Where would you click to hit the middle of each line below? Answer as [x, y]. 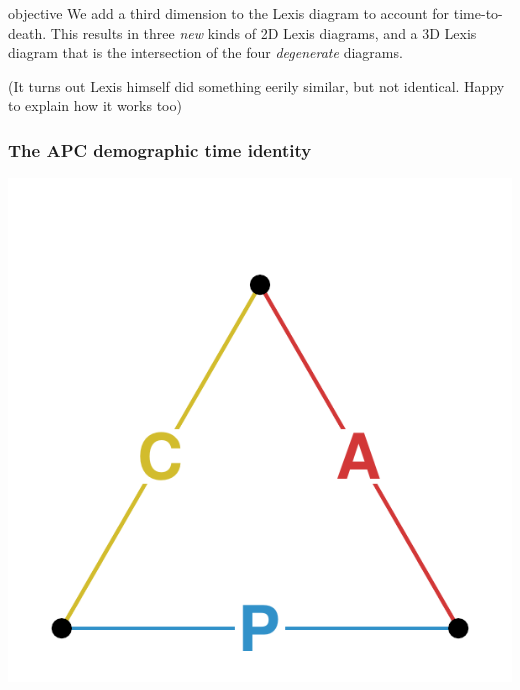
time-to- [478, 13]
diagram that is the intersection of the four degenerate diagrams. [205, 52]
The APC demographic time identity [160, 149]
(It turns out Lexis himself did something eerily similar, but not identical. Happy [256, 85]
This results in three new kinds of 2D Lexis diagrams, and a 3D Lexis [263, 32]
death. [27, 32]
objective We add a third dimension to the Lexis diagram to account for [229, 13]
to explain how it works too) [95, 105]
